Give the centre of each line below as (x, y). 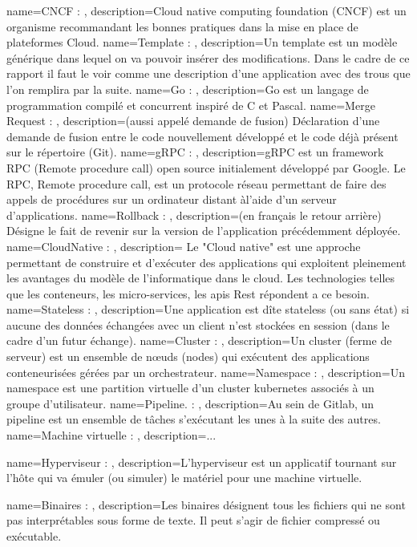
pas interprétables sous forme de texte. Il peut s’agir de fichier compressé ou (193, 520)
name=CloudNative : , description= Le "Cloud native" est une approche (184, 246)
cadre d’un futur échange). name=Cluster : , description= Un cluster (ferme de (199, 340)
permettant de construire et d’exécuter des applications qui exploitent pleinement (206, 262)
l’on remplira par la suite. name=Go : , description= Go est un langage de (188, 89)
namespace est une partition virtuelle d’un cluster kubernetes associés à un (190, 388)
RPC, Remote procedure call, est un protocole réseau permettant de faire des (196, 183)
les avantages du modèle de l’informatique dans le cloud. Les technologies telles (201, 278)
